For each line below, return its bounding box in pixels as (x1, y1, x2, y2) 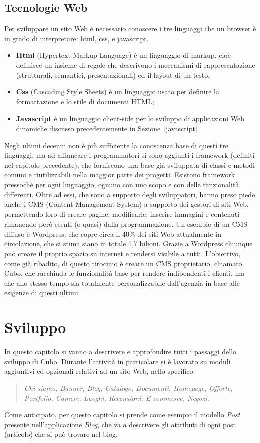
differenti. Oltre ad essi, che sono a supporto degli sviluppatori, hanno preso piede (4, 189, 255, 199)
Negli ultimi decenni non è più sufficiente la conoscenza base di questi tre (4, 140, 228, 150)
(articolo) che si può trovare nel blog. (4, 429, 118, 439)
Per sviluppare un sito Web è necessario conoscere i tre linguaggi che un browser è (4, 23, 256, 34)
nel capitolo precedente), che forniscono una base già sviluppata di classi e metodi (4, 159, 255, 170)
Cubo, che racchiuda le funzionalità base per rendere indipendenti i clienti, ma (4, 268, 245, 278)
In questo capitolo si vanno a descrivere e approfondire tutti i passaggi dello (4, 346, 237, 357)
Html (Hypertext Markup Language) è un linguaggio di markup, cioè (16, 50, 231, 60)
